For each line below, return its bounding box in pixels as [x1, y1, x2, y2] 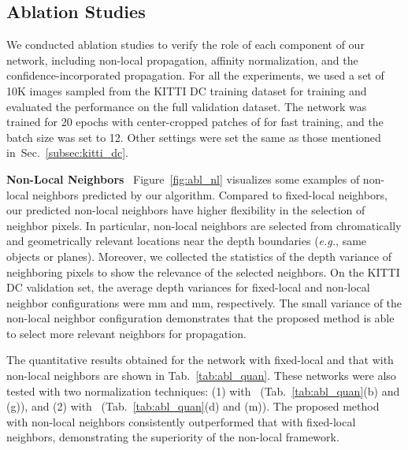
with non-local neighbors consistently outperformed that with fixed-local [6, 413, 356, 430]
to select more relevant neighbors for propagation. [6, 325, 247, 341]
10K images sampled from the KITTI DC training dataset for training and [6, 82, 367, 99]
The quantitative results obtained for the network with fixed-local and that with [6, 351, 394, 368]
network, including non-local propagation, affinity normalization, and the [6, 51, 358, 68]
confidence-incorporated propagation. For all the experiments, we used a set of [6, 67, 384, 84]
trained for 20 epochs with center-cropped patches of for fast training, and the [6, 113, 384, 130]
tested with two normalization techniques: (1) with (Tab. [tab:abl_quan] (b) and [6, 382, 400, 399]
